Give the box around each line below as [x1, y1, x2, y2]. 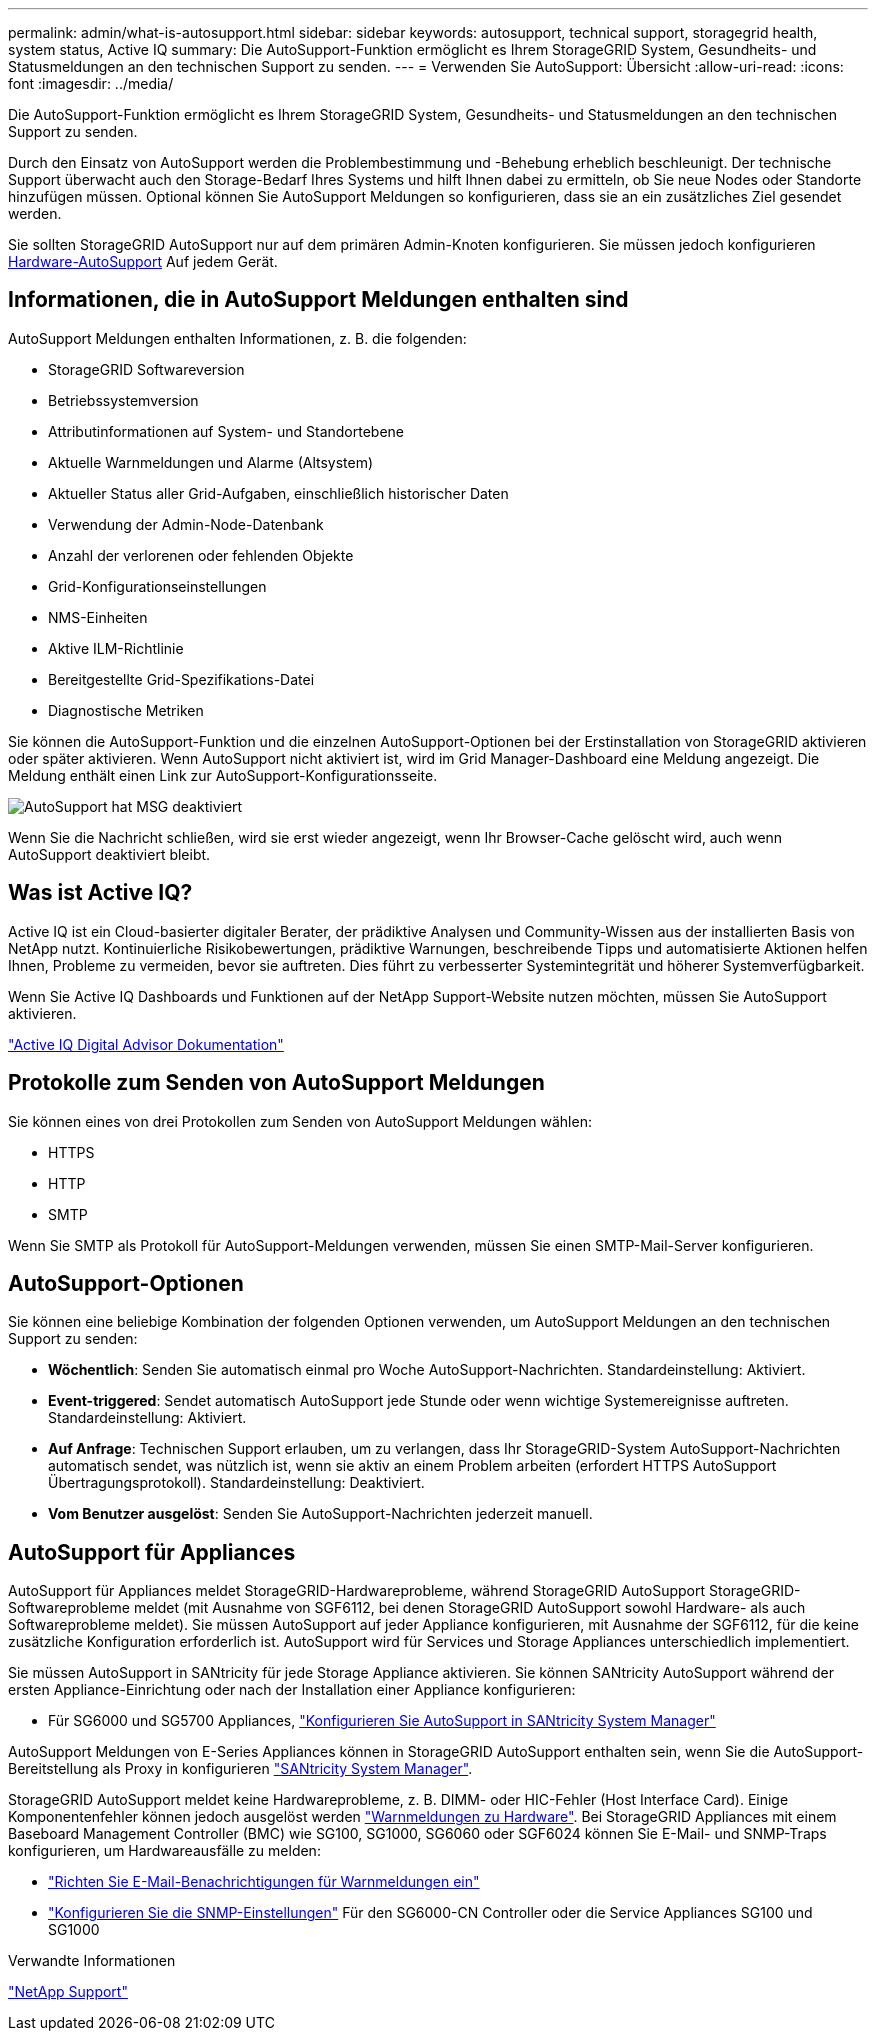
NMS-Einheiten [48, 608, 148, 626]
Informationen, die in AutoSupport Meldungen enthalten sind [8, 287, 629, 313]
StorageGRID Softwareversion [48, 360, 245, 378]
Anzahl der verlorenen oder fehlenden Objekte [48, 546, 354, 564]
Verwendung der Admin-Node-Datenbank [48, 515, 324, 533]
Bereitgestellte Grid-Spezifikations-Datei [48, 670, 315, 688]
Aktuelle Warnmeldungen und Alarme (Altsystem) [48, 453, 374, 471]
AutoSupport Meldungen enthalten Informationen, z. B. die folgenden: [8, 329, 467, 347]
